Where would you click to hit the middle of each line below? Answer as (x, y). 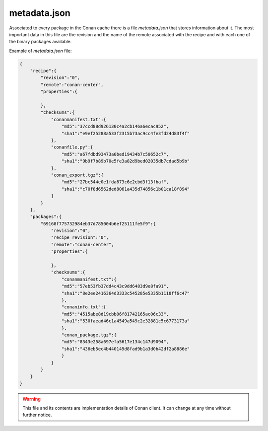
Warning (32, 399)
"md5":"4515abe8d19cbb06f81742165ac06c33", (115, 314)
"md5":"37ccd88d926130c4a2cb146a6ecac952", (115, 126)
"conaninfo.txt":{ (84, 307)
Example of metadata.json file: (40, 51)
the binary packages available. (40, 42)
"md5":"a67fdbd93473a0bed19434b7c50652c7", (115, 154)
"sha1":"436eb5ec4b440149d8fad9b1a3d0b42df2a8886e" (126, 349)
